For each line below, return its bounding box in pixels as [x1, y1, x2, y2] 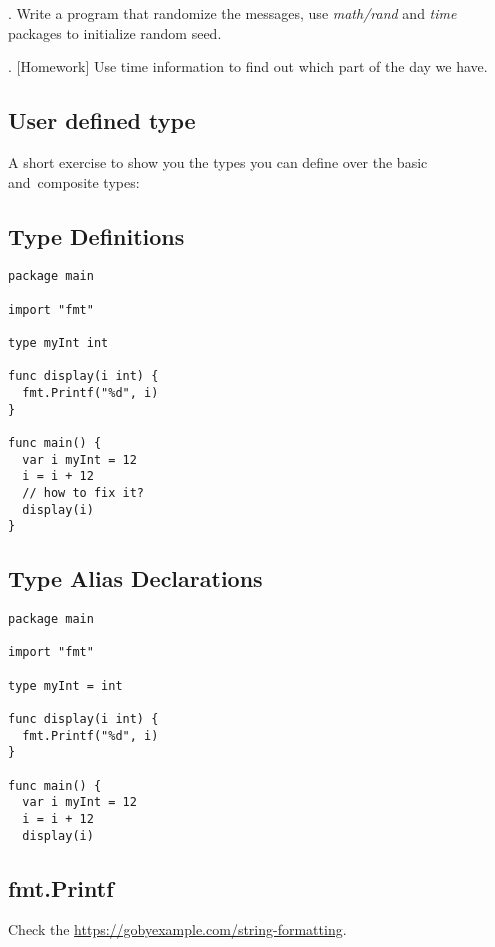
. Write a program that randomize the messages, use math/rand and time [8, 3, 457, 23]
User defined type [8, 105, 196, 136]
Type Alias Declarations [8, 563, 263, 594]
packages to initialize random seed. [8, 22, 222, 43]
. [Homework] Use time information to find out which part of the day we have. [8, 56, 488, 77]
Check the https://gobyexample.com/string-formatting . [8, 919, 347, 940]
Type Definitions [8, 220, 185, 251]
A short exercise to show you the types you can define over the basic [8, 151, 428, 172]
